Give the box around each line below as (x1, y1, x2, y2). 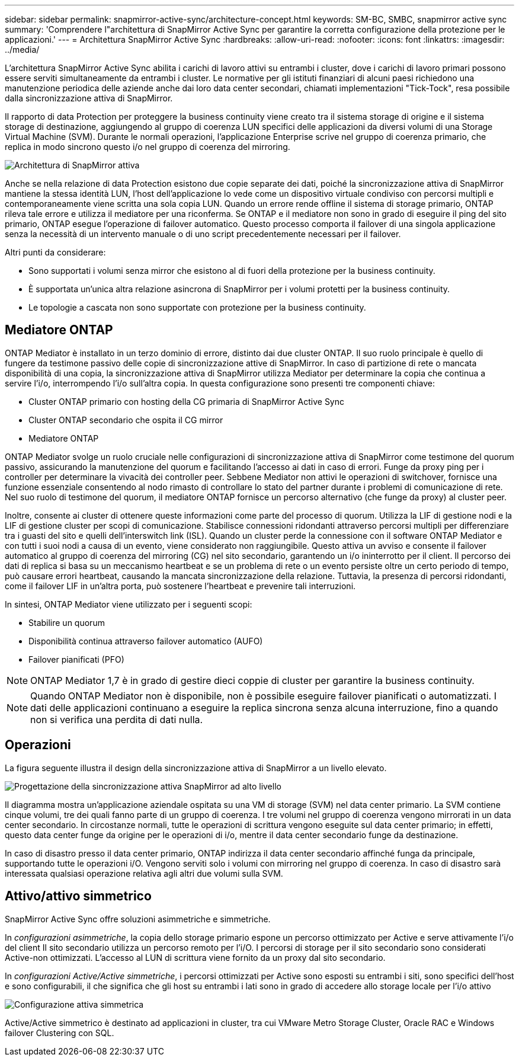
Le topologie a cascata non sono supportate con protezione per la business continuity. (28, 302, 366, 312)
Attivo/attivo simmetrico (5, 889, 152, 904)
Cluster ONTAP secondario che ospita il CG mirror (28, 414, 223, 425)
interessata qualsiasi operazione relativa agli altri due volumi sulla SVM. (5, 868, 283, 878)
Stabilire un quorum (28, 617, 105, 628)
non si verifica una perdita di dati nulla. (30, 713, 203, 726)
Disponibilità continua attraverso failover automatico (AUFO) (28, 635, 263, 646)
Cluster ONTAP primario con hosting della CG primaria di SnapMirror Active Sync (28, 396, 345, 407)
